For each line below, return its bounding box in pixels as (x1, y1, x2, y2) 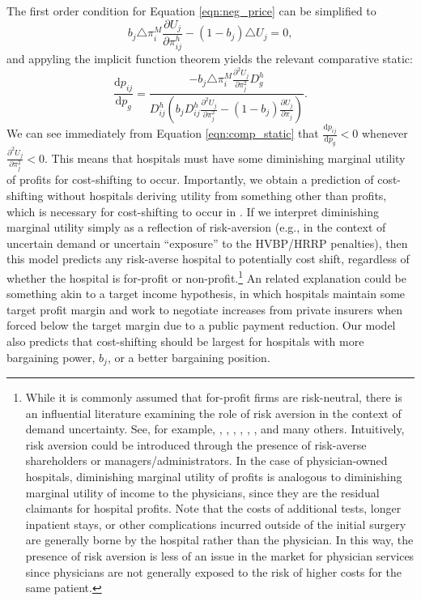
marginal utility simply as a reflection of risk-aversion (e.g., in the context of (6, 219, 386, 236)
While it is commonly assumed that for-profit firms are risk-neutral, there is (25, 389, 402, 406)
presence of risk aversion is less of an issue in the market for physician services (25, 548, 415, 565)
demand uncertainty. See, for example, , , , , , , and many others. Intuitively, (25, 420, 405, 437)
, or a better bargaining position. (107, 348, 270, 365)
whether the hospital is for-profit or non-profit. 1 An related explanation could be (6, 267, 406, 286)
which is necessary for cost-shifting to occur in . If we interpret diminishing (6, 202, 379, 220)
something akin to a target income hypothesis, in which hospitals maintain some (6, 285, 406, 302)
